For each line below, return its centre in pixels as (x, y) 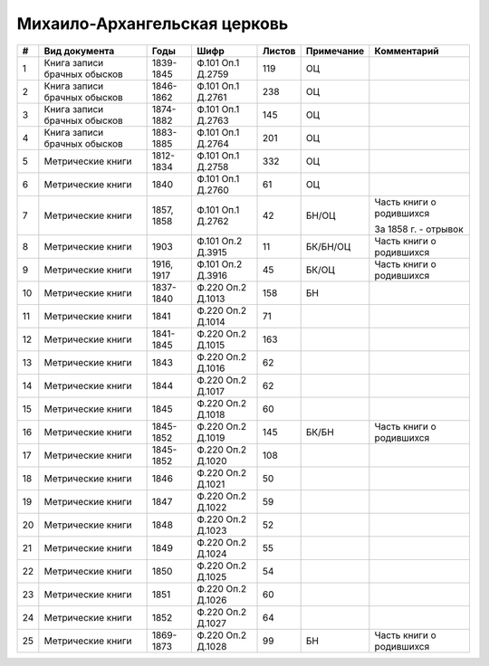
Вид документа (79, 51)
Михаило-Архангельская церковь (153, 24)
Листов (279, 51)
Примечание (335, 51)
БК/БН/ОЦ (328, 246)
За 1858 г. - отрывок (419, 229)
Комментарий (407, 51)
